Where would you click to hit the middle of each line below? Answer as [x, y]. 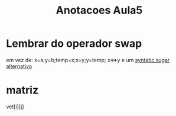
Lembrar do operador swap [74, 43]
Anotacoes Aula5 [99, 10]
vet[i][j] [15, 107]
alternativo [19, 66]
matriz [22, 90]
